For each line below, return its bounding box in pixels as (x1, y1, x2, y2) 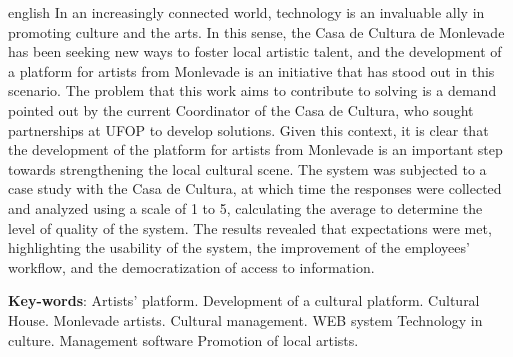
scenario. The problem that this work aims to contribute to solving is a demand (8, 80, 497, 101)
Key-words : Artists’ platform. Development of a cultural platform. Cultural (8, 290, 480, 311)
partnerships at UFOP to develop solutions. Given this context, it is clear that (8, 119, 489, 140)
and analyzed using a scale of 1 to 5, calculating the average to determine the (8, 197, 483, 218)
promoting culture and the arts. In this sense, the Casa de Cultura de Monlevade (8, 21, 505, 42)
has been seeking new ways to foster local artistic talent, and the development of (8, 41, 502, 62)
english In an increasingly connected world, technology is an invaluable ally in (8, 2, 485, 22)
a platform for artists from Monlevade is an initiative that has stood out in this (8, 60, 495, 81)
